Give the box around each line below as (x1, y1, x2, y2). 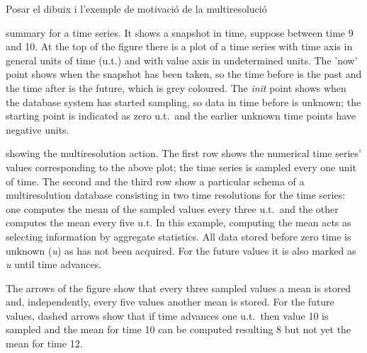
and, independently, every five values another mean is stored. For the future (6, 294, 334, 309)
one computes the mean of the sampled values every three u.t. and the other (6, 201, 339, 216)
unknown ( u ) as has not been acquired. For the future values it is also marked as (6, 243, 356, 257)
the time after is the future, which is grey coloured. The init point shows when (6, 80, 346, 95)
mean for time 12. (6, 336, 83, 351)
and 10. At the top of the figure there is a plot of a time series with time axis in (6, 39, 353, 54)
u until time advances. (6, 257, 102, 272)
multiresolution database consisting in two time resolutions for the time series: (6, 187, 346, 202)
